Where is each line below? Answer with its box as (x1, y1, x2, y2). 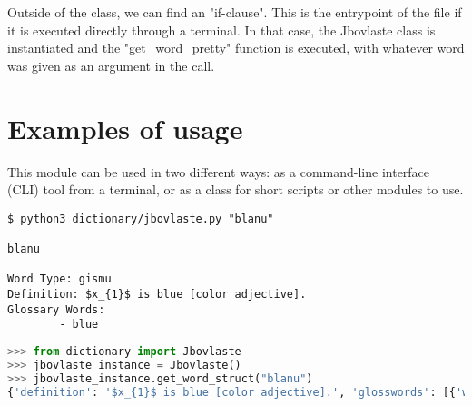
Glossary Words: (7, 302, 105, 316)
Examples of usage (7, 109, 243, 146)
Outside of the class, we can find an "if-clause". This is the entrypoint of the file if (7, 3, 462, 21)
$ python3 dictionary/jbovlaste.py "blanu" (7, 212, 274, 225)
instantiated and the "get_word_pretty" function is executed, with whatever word (7, 38, 465, 57)
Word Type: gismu (7, 272, 112, 286)
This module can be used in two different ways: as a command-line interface (7, 162, 430, 181)
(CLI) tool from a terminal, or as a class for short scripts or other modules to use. (7, 180, 464, 199)
